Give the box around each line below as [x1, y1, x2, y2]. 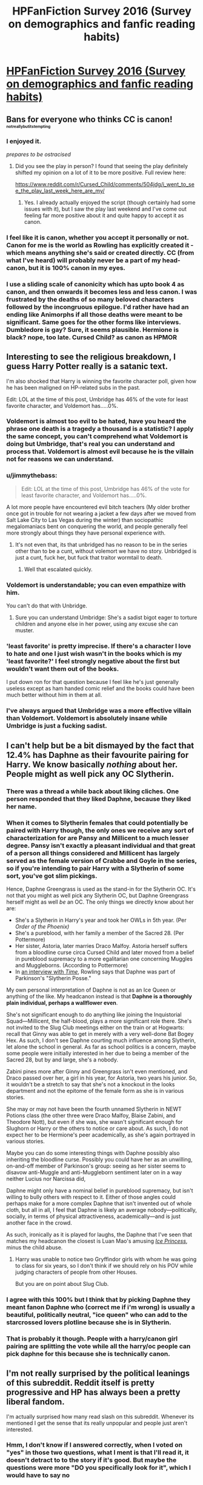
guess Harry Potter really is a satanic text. [6, 361, 168, 371]
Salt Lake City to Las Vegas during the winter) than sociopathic [6, 516, 164, 523]
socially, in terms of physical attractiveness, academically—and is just [6, 1213, 181, 1220]
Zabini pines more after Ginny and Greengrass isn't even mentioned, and [6, 1067, 188, 1075]
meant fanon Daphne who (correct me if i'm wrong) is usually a [6, 1303, 195, 1311]
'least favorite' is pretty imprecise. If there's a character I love [6, 641, 191, 650]
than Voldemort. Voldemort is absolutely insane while [6, 714, 168, 723]
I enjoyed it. [6, 137, 41, 145]
